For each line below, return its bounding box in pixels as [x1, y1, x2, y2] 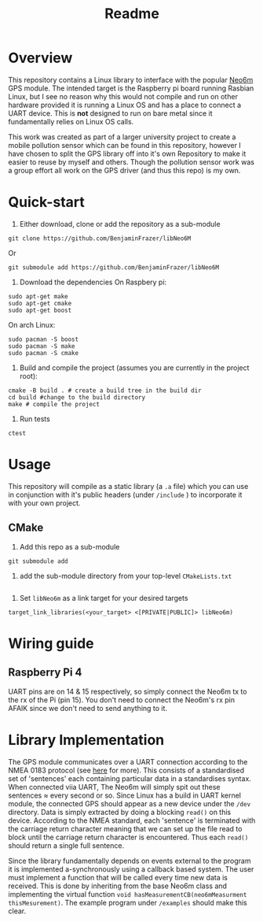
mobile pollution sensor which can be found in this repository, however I [8, 140, 241, 150]
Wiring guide [8, 635, 94, 652]
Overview [8, 49, 73, 67]
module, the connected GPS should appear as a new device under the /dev [8, 798, 251, 808]
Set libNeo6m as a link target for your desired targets [19, 593, 188, 602]
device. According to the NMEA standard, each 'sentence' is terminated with [8, 816, 256, 825]
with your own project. [8, 498, 81, 508]
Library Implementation [8, 731, 165, 749]
